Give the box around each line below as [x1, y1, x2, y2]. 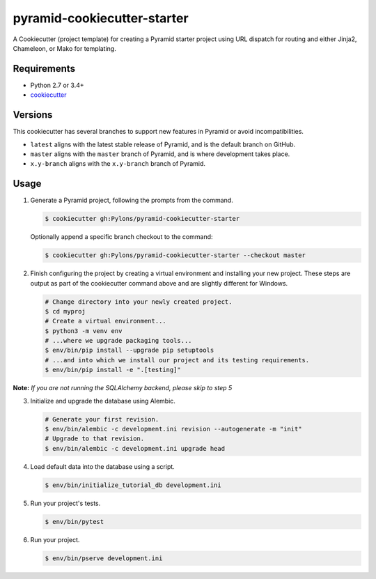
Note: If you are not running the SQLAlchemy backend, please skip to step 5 [13, 384, 233, 392]
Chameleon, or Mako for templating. [13, 44, 116, 52]
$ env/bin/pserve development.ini [45, 554, 163, 562]
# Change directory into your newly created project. [45, 298, 233, 306]
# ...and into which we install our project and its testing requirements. [45, 356, 310, 364]
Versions [13, 109, 53, 121]
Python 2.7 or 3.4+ [30, 81, 84, 89]
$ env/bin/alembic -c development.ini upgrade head [45, 445, 226, 452]
